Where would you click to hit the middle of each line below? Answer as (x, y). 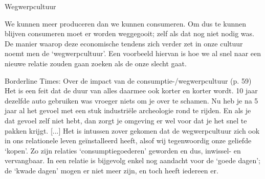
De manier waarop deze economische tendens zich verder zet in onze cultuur (124, 43)
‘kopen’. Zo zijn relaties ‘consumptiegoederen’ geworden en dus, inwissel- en (123, 150)
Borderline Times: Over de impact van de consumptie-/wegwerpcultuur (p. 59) (128, 80)
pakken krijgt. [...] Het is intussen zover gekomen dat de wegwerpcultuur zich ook (132, 130)
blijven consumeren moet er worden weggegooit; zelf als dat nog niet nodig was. (129, 33)
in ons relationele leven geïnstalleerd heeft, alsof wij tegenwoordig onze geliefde (128, 140)
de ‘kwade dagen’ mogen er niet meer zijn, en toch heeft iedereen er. (112, 170)
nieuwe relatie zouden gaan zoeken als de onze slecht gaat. (96, 63)
